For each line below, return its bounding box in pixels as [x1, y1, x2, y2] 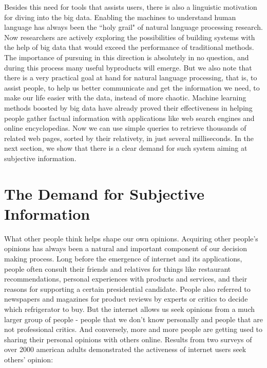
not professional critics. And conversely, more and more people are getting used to [4, 324, 263, 335]
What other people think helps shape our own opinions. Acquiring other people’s [4, 233, 258, 243]
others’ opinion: [4, 354, 53, 364]
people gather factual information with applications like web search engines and [4, 112, 255, 123]
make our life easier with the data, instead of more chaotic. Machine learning [4, 92, 246, 103]
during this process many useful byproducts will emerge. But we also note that [4, 62, 252, 73]
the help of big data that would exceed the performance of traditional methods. [4, 42, 254, 52]
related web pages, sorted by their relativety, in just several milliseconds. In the [4, 132, 254, 143]
